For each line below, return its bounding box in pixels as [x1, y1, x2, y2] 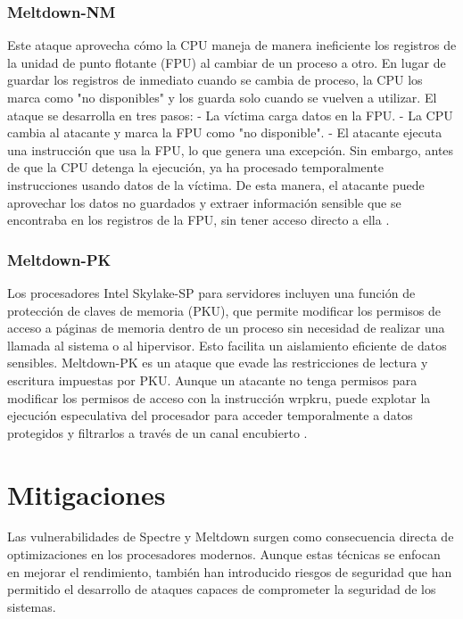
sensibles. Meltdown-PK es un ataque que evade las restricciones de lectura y [7, 353, 428, 372]
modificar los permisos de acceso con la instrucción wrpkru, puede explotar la [7, 388, 431, 407]
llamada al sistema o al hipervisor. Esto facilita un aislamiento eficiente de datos [7, 335, 447, 354]
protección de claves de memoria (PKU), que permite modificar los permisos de [7, 301, 441, 319]
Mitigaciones [7, 475, 166, 512]
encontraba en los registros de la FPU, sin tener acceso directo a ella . [7, 210, 390, 229]
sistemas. [7, 597, 56, 615]
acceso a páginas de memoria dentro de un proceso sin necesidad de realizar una [7, 318, 445, 337]
